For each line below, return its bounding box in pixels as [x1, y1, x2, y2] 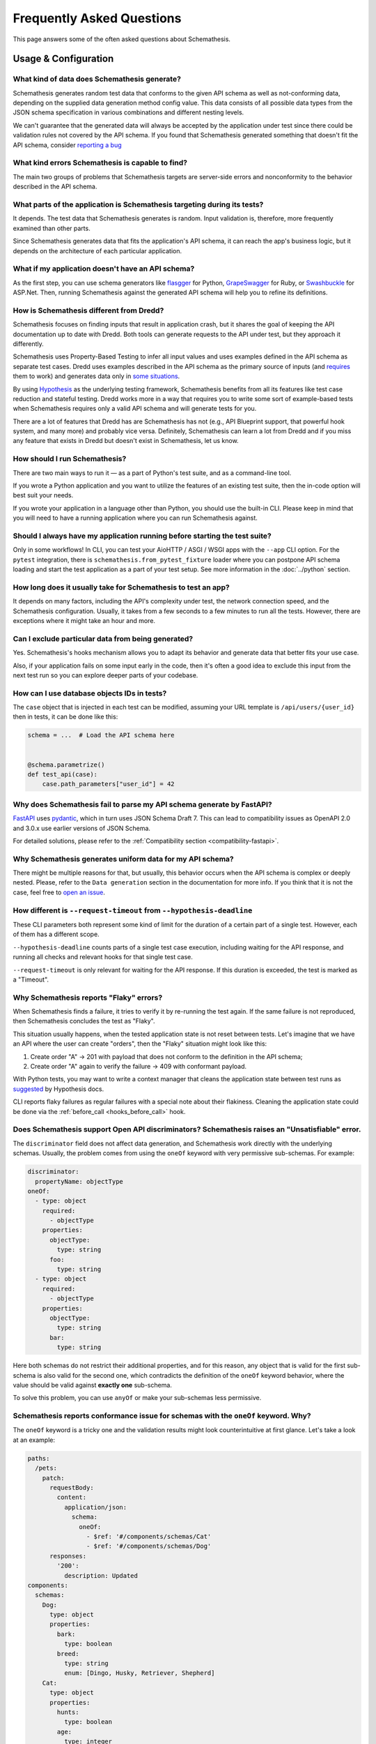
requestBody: [49, 1483, 94, 1491]
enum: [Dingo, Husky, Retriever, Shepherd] [63, 1669, 215, 1677]
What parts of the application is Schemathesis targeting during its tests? [13, 200, 264, 209]
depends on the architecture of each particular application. [13, 246, 182, 255]
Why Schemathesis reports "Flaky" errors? [13, 993, 163, 1002]
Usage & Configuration [13, 53, 114, 65]
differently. [13, 339, 45, 348]
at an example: [13, 1436, 56, 1444]
